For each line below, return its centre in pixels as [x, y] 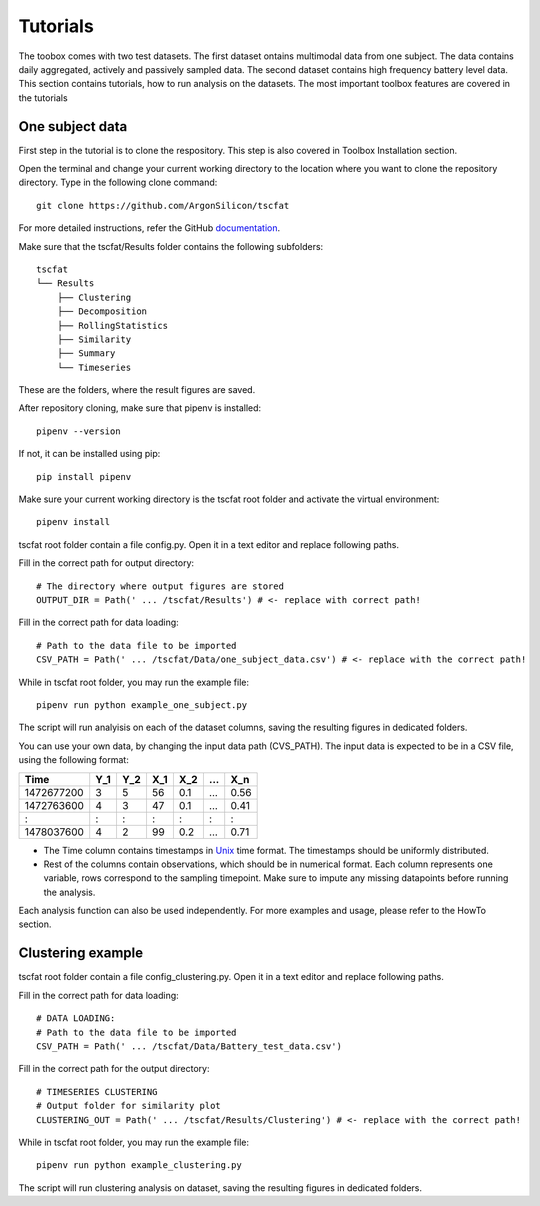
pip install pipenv [84, 476]
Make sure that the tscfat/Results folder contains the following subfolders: [171, 246]
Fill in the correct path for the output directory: [114, 1069]
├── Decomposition [102, 311]
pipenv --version [78, 431]
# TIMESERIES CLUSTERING [97, 1091]
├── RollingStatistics [112, 325]
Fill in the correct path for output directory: [106, 563]
